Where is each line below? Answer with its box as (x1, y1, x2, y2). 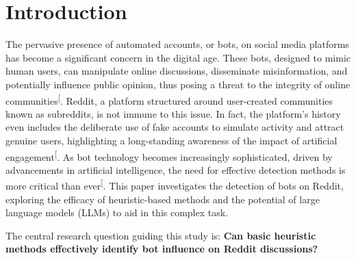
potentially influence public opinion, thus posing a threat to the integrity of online (5, 77, 351, 91)
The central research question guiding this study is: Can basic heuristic (5, 228, 316, 242)
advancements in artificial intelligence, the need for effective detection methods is (5, 162, 346, 177)
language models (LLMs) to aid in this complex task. (5, 205, 229, 220)
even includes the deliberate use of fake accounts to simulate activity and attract (5, 120, 344, 134)
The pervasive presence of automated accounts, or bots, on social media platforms (5, 37, 349, 51)
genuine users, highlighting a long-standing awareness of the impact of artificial (5, 133, 338, 147)
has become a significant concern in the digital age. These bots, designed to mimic (5, 50, 351, 64)
